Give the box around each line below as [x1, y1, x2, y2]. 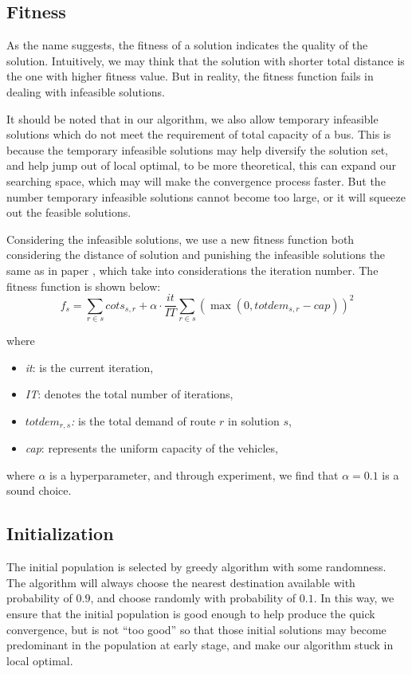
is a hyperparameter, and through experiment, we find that [49, 466, 339, 483]
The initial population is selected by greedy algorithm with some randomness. [6, 558, 386, 575]
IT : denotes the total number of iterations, [25, 386, 233, 402]
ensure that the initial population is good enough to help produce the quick [6, 605, 375, 621]
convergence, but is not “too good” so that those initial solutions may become [6, 621, 386, 637]
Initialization [6, 521, 114, 546]
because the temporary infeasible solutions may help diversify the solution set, [6, 141, 388, 158]
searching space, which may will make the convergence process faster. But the [6, 172, 386, 189]
